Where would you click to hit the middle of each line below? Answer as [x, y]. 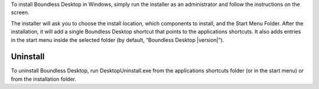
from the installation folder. [44, 79]
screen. [20, 12]
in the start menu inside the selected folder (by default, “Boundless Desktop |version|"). [118, 40]
